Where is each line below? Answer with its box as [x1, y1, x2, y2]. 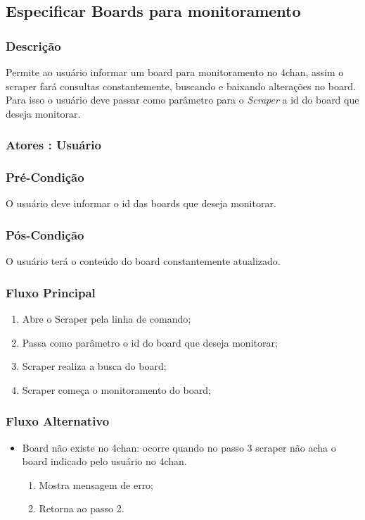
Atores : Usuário [6, 136, 101, 154]
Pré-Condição [6, 168, 84, 186]
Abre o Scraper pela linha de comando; [22, 311, 191, 326]
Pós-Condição [6, 225, 84, 243]
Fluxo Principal [6, 283, 96, 301]
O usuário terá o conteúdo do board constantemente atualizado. [6, 254, 281, 268]
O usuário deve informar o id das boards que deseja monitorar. [6, 196, 276, 211]
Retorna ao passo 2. [39, 501, 124, 516]
